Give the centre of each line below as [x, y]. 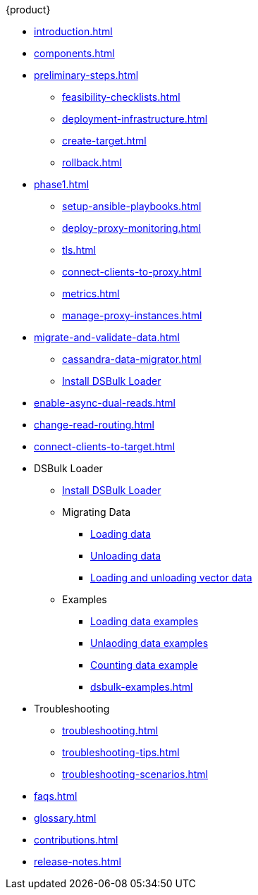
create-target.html [104, 141]
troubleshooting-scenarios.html [135, 774]
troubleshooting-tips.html [121, 752]
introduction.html [73, 31]
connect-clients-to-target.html [105, 446]
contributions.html [76, 840]
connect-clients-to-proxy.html [132, 272]
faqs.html [56, 796]
